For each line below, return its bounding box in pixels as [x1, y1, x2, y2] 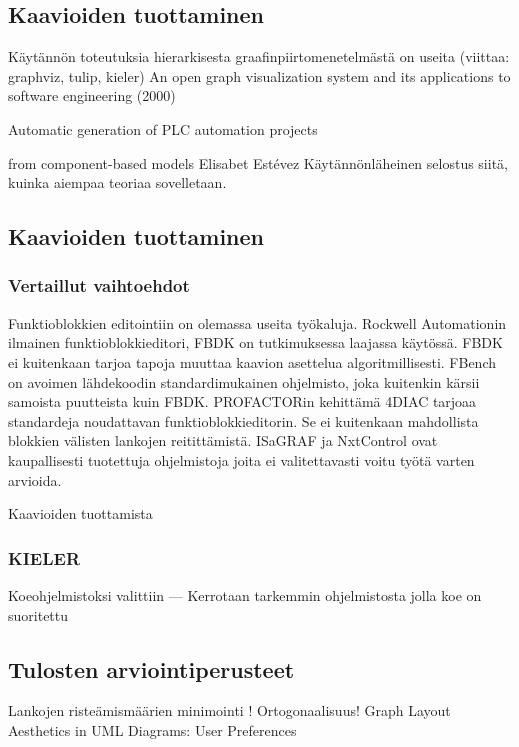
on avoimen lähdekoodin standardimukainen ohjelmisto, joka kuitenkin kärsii [8, 371, 480, 392]
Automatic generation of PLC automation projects [8, 118, 318, 139]
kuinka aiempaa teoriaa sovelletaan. [8, 172, 227, 193]
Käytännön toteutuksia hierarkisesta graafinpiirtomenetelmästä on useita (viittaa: [8, 46, 510, 67]
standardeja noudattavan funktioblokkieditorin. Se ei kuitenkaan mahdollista [8, 410, 479, 431]
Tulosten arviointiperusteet [8, 653, 295, 684]
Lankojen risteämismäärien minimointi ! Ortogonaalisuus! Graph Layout [8, 700, 451, 721]
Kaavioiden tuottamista [8, 503, 153, 524]
